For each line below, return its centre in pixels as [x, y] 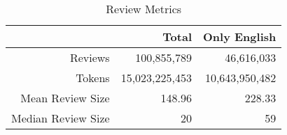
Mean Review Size [65, 98]
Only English [240, 37]
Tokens [93, 78]
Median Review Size [61, 118]
